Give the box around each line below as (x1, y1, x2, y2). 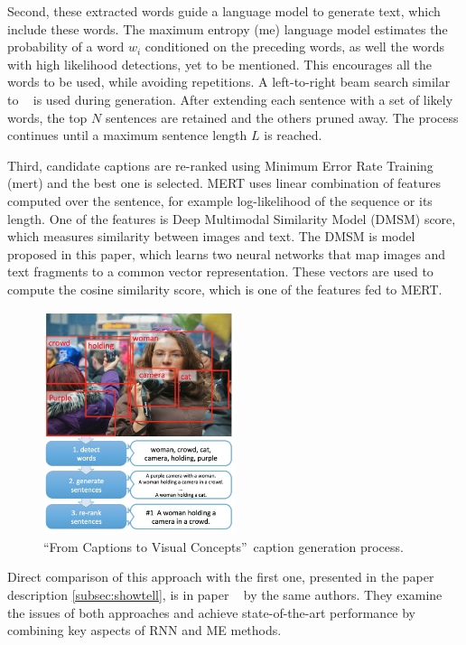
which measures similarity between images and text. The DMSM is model (7, 227, 415, 246)
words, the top (7, 107, 88, 126)
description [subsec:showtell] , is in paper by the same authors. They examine (7, 584, 443, 603)
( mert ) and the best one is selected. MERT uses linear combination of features (7, 173, 442, 192)
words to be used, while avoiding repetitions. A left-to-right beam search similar (7, 72, 451, 91)
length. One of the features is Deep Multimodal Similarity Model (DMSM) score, (7, 209, 456, 228)
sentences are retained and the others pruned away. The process (105, 107, 459, 126)
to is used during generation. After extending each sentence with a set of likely (7, 89, 453, 108)
